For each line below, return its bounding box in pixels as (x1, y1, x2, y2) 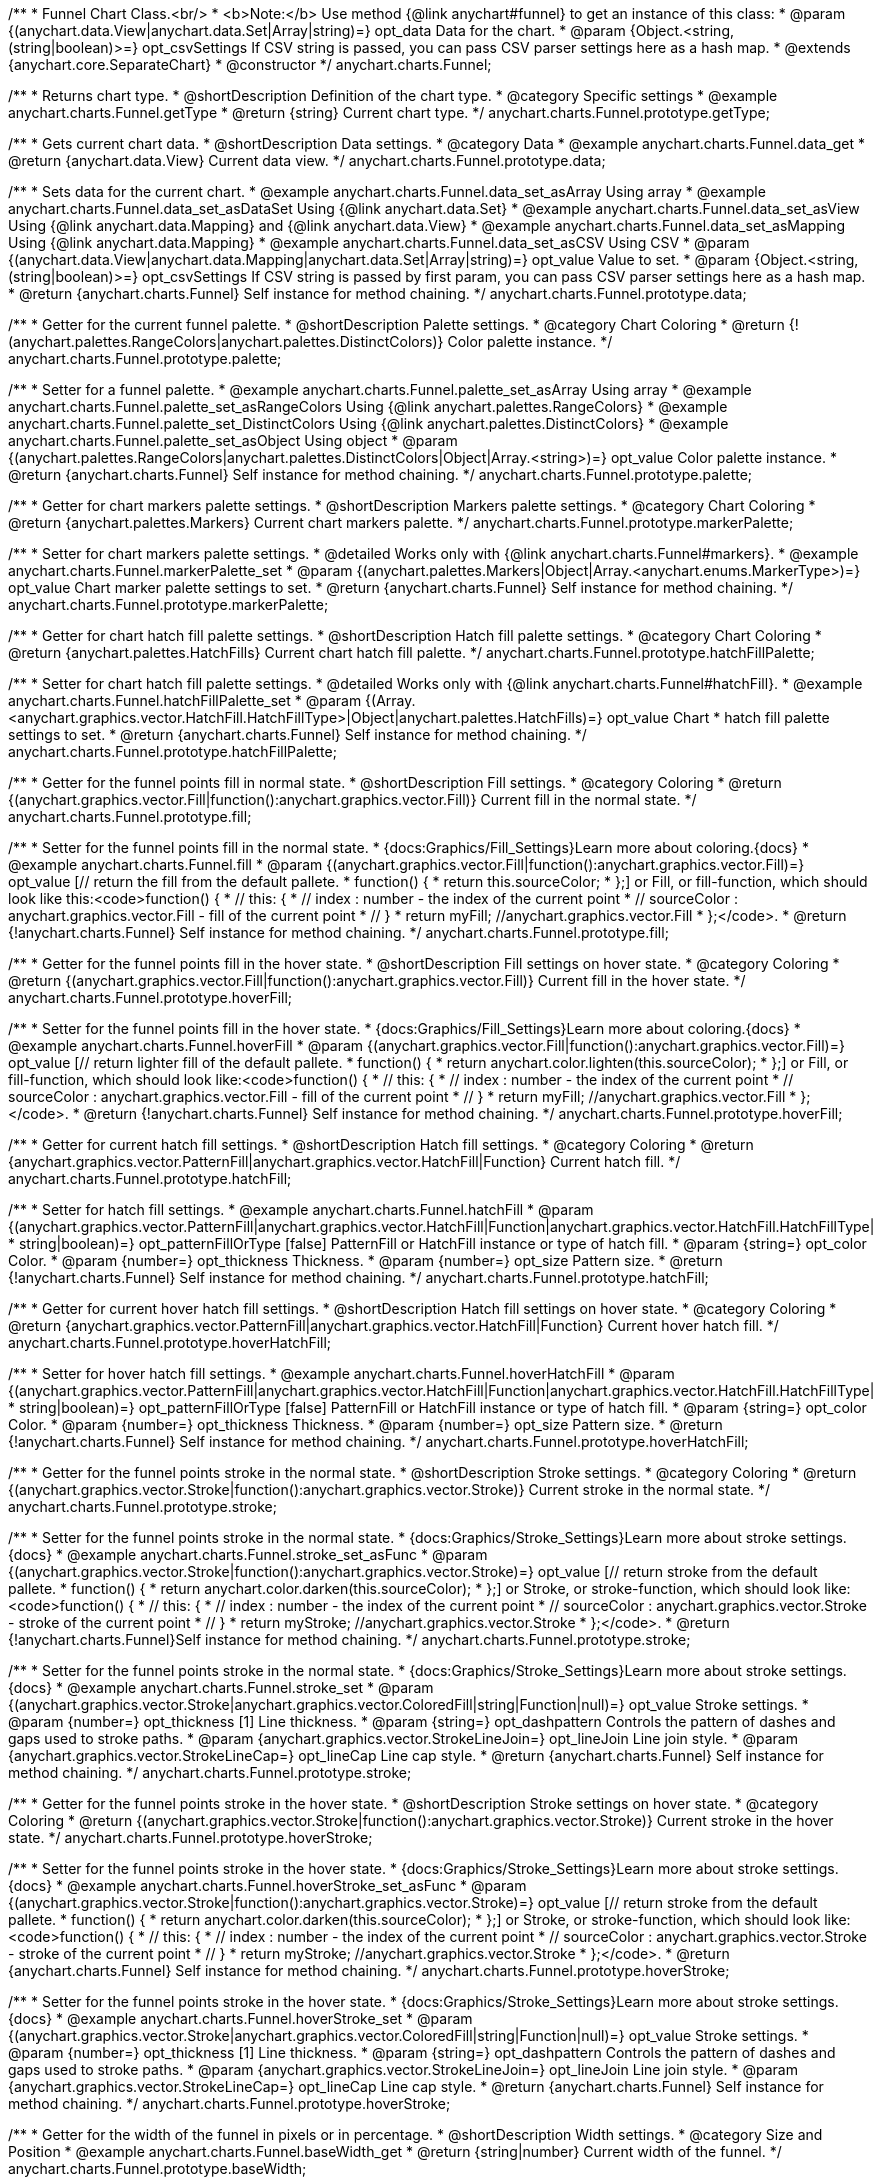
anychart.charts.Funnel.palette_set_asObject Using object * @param (8, 432, 458, 449)
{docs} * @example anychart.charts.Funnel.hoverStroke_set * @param (8, 2010, 473, 2027)
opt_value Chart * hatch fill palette (606, 709, 830, 726)
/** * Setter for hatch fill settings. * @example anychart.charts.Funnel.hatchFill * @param (8, 1201, 594, 1218)
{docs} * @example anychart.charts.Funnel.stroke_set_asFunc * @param (8, 1546, 488, 1563)
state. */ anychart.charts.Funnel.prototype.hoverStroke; (8, 1829, 373, 1846)
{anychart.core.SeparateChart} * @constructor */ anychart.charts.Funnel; (8, 56, 492, 73)
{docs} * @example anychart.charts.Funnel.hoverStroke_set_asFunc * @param (8, 1877, 527, 1894)
